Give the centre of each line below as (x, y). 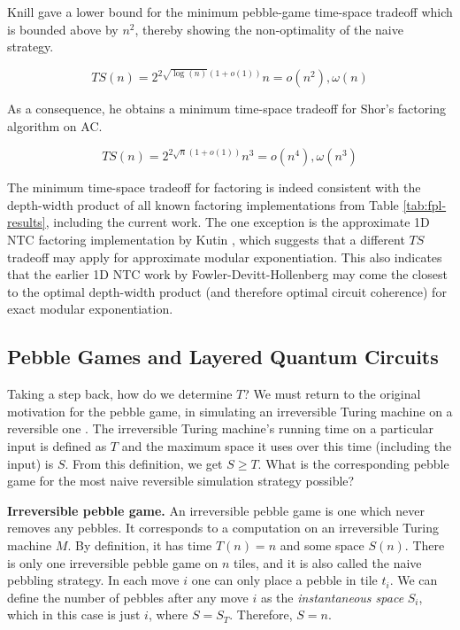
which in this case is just (74, 614)
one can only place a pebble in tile (284, 580)
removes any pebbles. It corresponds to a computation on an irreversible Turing (223, 528)
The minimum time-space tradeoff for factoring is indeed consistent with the (214, 187)
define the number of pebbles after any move (128, 597)
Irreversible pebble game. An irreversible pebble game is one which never (216, 510)
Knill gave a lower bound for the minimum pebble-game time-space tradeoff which (230, 12)
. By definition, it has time (140, 544)
